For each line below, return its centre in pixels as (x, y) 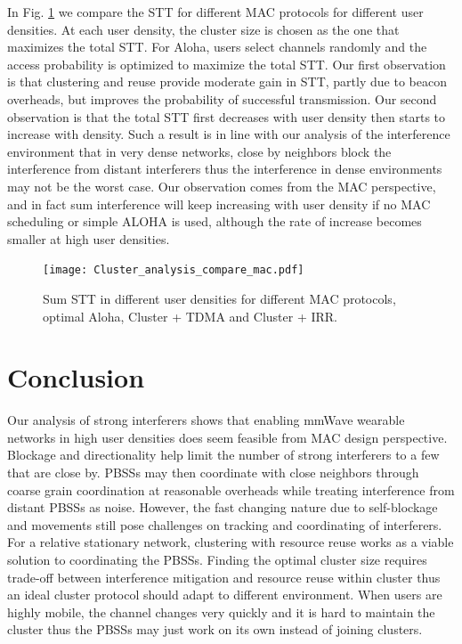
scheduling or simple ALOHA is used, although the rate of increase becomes (215, 221)
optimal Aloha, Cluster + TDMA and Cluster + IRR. (190, 316)
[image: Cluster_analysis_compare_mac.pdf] (174, 270)
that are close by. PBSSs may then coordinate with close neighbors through (213, 473)
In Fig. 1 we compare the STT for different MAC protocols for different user (215, 12)
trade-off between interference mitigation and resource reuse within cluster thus (224, 577)
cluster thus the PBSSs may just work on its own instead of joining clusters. (215, 629)
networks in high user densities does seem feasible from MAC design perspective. (227, 437)
